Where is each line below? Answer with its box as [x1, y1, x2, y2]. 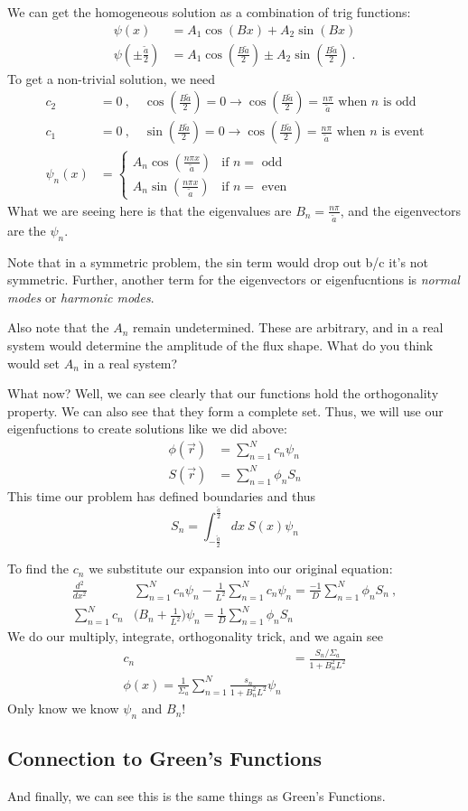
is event [381, 126, 425, 139]
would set [7, 353, 61, 372]
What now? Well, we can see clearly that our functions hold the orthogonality [7, 384, 439, 403]
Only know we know [7, 699, 119, 718]
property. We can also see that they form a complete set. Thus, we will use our [7, 401, 444, 420]
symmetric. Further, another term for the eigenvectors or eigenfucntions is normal [7, 270, 460, 289]
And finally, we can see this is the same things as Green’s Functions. [7, 787, 386, 806]
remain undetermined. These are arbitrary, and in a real [132, 318, 444, 337]
